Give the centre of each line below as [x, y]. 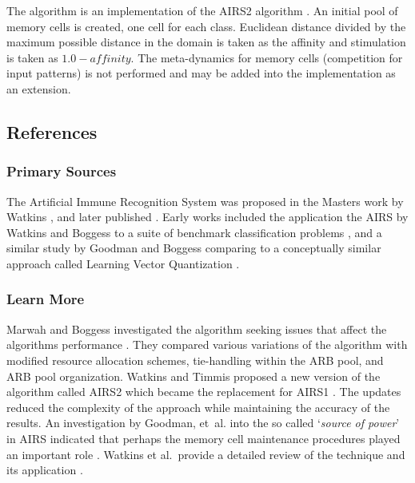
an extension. [39, 88]
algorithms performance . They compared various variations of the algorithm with [207, 344]
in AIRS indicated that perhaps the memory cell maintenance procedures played [204, 438]
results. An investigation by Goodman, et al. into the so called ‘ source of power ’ [203, 423]
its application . [45, 470]
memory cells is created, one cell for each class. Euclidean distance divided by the [206, 26]
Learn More [46, 299]
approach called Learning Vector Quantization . [123, 263]
